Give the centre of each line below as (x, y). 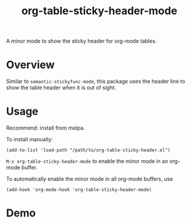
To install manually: (30, 140)
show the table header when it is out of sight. (61, 88)
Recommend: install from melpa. (46, 128)
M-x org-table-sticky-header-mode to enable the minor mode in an (87, 161)
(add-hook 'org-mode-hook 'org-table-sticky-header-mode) (79, 190)
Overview (30, 65)
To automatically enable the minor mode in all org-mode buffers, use (90, 179)
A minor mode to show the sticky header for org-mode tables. (81, 41)
